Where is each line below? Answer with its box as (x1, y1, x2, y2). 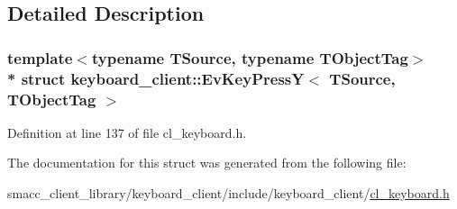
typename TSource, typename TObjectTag (91, 46, 408, 68)
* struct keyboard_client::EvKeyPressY (7, 67, 305, 89)
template (7, 46, 73, 68)
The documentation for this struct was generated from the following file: (7, 153, 407, 172)
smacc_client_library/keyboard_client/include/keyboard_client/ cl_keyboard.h (7, 184, 450, 203)
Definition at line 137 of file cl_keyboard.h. (7, 123, 247, 141)
